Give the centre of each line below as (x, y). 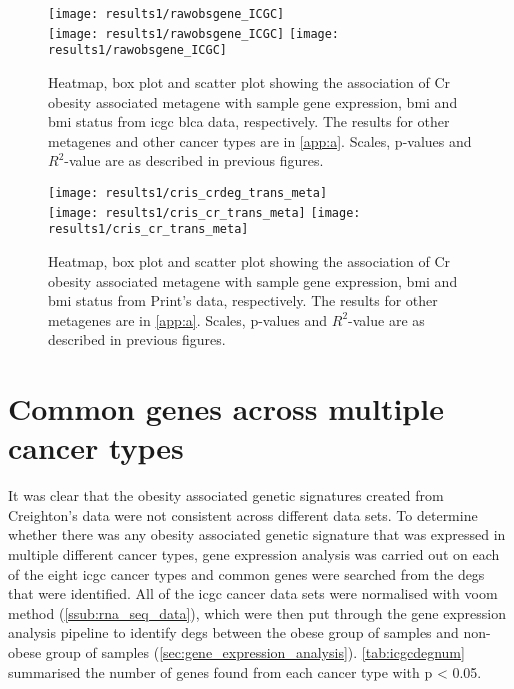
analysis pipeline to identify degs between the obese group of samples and (233, 632)
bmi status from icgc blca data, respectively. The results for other (249, 121)
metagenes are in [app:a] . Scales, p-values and (188, 319)
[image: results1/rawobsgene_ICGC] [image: (194, 33)
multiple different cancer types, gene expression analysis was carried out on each (254, 553)
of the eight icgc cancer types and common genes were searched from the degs (246, 573)
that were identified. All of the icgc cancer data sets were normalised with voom (253, 593)
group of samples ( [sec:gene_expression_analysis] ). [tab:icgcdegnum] (255, 651)
